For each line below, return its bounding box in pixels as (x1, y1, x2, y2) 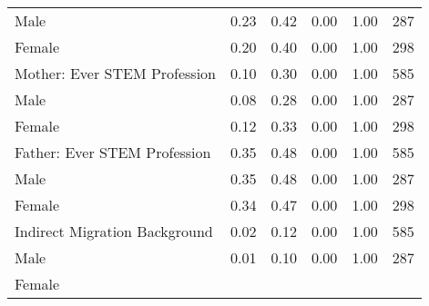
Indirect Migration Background (15, 221, 213, 242)
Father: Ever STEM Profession (15, 142, 211, 163)
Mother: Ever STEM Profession (15, 63, 217, 84)
